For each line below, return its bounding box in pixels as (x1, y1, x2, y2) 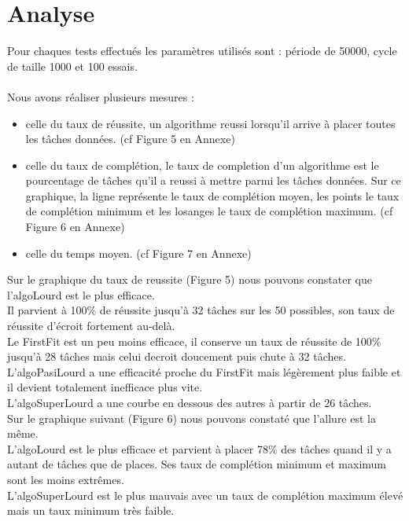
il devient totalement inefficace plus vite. (7, 379, 203, 395)
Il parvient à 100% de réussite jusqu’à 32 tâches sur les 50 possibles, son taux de (7, 302, 395, 318)
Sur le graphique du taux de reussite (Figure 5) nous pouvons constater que (7, 271, 372, 288)
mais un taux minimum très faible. (7, 502, 175, 519)
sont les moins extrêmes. (7, 471, 124, 487)
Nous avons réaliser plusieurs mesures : (7, 88, 194, 105)
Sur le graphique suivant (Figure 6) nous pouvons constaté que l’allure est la (7, 409, 376, 426)
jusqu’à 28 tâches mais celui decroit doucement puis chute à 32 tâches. (7, 348, 346, 365)
